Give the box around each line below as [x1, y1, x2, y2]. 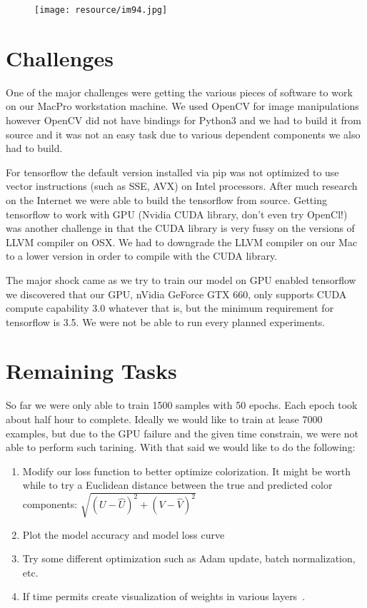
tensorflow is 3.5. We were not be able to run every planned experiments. [6, 314, 326, 329]
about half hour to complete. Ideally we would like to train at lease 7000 [6, 412, 323, 426]
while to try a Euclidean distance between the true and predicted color [22, 477, 333, 492]
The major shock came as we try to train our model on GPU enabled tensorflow [6, 272, 356, 287]
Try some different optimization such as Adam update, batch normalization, [22, 551, 356, 566]
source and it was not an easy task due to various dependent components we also [6, 126, 361, 141]
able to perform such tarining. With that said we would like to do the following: [6, 440, 356, 455]
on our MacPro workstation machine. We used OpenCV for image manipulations [6, 98, 359, 113]
